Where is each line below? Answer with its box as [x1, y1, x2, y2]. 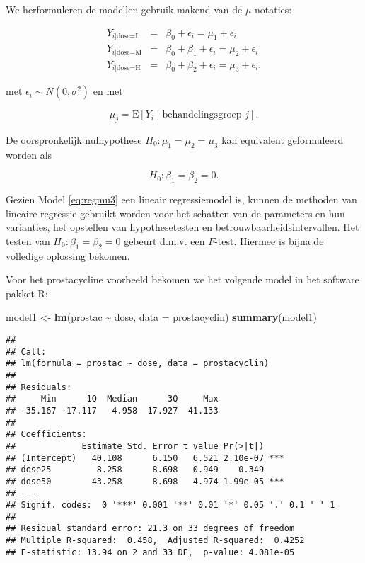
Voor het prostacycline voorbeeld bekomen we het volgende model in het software [6, 272, 359, 287]
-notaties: [251, 2, 292, 16]
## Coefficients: [6, 429, 87, 440]
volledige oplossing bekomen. [6, 248, 130, 263]
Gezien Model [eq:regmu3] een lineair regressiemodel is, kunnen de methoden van [6, 192, 357, 207]
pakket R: [6, 285, 48, 300]
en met [93, 84, 123, 98]
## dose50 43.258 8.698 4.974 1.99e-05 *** [6, 476, 284, 487]
